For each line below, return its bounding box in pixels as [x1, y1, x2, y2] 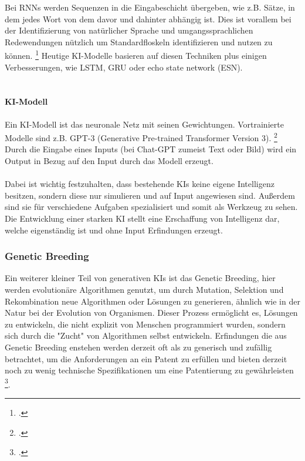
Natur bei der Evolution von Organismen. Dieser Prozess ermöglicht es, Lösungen [5, 306, 298, 319]
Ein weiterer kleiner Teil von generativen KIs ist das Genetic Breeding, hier [5, 272, 276, 284]
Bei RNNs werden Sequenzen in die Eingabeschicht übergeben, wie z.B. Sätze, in [5, 1, 295, 13]
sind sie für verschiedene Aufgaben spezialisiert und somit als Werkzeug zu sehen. [5, 201, 298, 213]
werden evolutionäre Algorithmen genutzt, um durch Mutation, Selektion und [5, 283, 284, 296]
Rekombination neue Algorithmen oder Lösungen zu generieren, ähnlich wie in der [5, 295, 300, 307]
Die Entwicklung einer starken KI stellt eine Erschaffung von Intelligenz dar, [5, 212, 280, 225]
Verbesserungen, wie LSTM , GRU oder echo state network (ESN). [5, 61, 243, 73]
